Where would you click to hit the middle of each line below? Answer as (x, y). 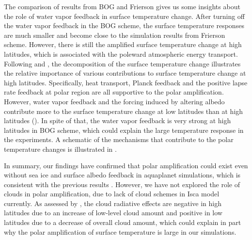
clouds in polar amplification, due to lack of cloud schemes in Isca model (112, 194)
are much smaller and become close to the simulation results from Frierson (115, 35)
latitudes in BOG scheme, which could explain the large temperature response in (124, 130)
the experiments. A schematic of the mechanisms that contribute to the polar (119, 139)
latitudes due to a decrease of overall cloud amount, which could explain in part (123, 222)
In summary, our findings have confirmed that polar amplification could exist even (126, 165)
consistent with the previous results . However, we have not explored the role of (122, 184)
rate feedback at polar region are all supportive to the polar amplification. (114, 92)
